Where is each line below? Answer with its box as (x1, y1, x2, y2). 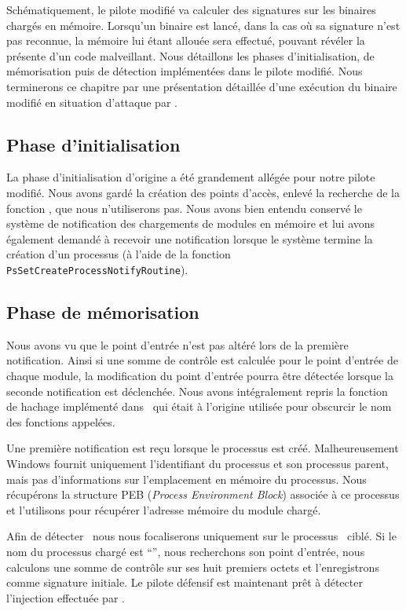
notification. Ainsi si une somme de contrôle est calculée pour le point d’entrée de (6, 352, 398, 368)
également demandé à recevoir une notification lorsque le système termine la (6, 230, 373, 247)
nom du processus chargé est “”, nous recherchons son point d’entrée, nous (6, 543, 365, 559)
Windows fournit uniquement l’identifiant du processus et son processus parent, (6, 455, 389, 471)
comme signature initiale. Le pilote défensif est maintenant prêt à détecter (6, 574, 363, 591)
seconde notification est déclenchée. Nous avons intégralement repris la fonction (6, 382, 388, 399)
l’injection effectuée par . (6, 589, 125, 606)
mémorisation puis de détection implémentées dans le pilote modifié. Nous (6, 63, 363, 79)
